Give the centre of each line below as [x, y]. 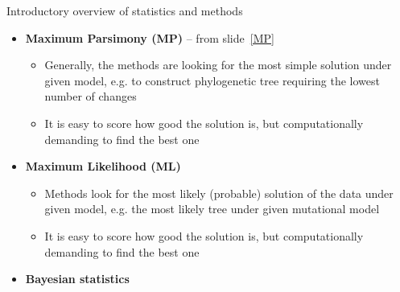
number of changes [91, 96]
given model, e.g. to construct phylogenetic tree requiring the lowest [212, 80]
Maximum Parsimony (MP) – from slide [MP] [150, 37]
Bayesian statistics [77, 279]
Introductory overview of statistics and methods [125, 10]
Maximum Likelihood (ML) [103, 166]
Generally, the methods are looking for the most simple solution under [218, 65]
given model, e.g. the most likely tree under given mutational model [212, 209]
